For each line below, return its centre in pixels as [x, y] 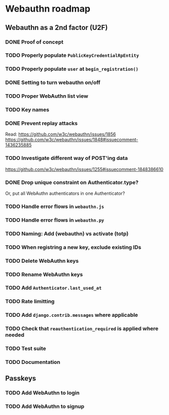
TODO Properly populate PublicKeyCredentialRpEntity [72, 55]
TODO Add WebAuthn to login [42, 393]
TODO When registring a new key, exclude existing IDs [73, 247]
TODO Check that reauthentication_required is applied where [82, 328]
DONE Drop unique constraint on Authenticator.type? [72, 182]
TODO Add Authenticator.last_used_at [53, 288]
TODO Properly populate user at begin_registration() [72, 69]
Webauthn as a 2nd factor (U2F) [57, 28]
